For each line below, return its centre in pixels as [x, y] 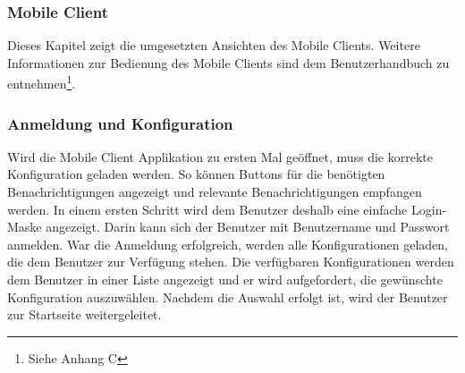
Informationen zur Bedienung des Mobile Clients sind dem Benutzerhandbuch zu [228, 62]
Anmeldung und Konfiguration [120, 123]
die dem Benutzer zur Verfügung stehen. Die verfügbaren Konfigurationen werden [231, 262]
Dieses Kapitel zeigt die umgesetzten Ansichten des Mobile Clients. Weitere [214, 45]
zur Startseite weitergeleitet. [85, 314]
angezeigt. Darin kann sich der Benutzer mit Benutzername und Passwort [248, 227]
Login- [429, 209]
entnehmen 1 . [42, 82]
